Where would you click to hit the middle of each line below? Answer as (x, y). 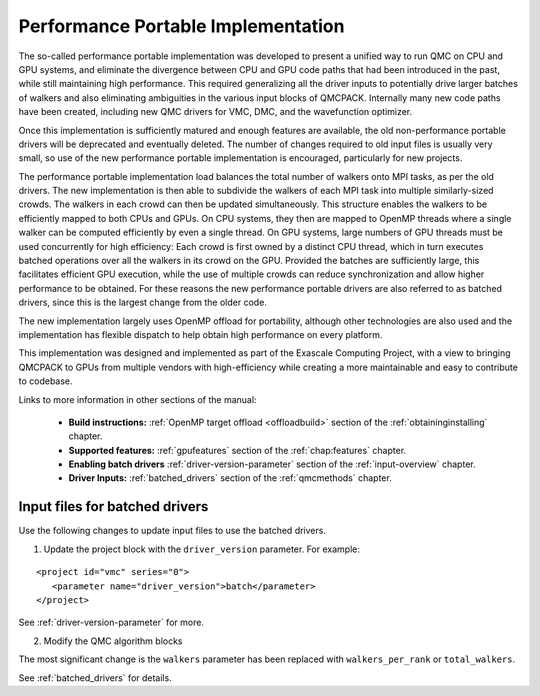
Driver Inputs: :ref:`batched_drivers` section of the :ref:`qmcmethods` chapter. (230, 478)
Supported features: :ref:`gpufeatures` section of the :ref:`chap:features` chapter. (237, 450)
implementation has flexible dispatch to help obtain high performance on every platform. (200, 334)
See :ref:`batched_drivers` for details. (95, 677)
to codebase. (46, 381)
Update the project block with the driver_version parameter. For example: (201, 549)
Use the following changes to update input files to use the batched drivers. (172, 531)
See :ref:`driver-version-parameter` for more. (111, 622)
